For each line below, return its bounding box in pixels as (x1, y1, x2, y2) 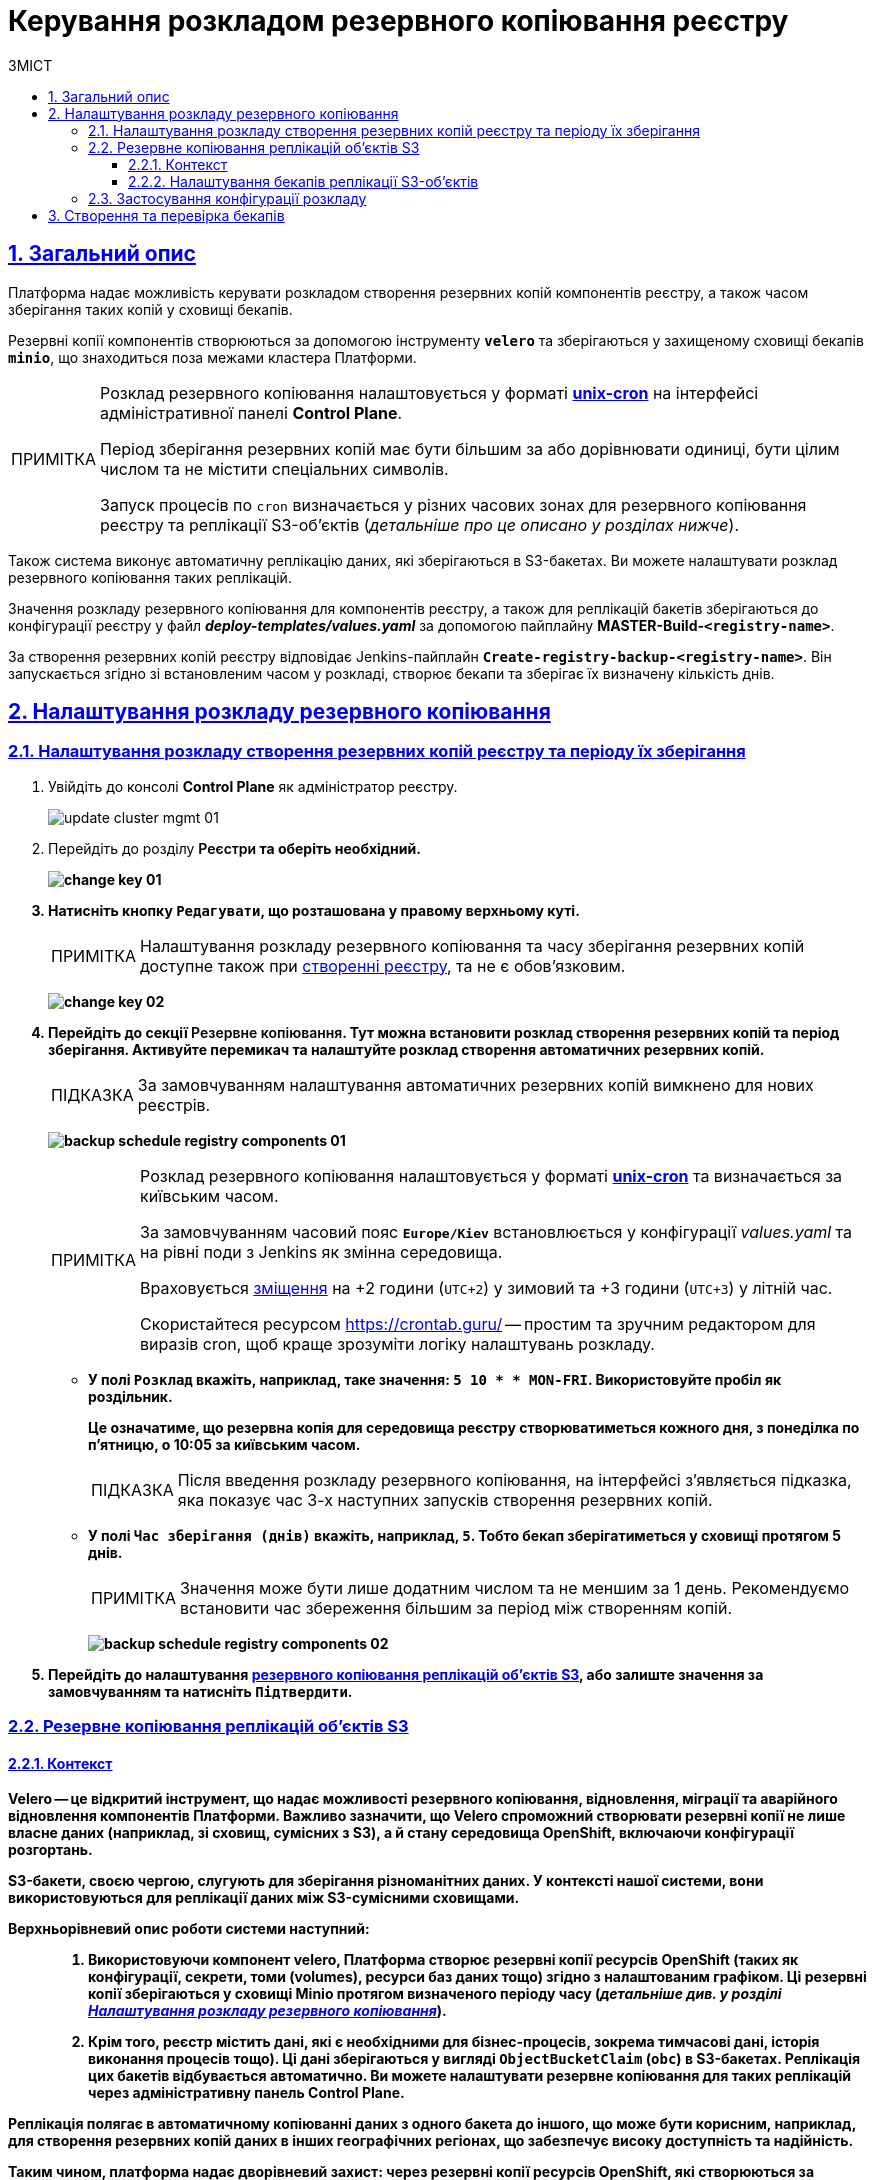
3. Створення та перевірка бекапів (48, 206, 285, 224)
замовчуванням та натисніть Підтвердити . (48, 1682, 353, 1700)
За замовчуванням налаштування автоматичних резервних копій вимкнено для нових (137, 1074, 814, 1095)
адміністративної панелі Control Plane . (100, 402, 403, 423)
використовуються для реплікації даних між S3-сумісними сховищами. (8, 1889, 520, 1907)
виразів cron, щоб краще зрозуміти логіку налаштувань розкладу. (140, 1333, 655, 1354)
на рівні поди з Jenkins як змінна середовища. (140, 1241, 503, 1262)
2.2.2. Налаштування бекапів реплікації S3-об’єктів (128, 172, 479, 190)
